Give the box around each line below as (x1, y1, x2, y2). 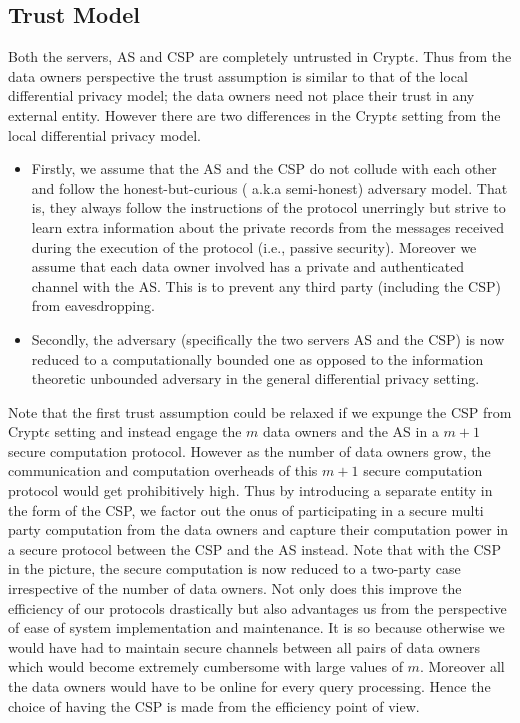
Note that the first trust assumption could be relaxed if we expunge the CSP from (8, 401, 512, 422)
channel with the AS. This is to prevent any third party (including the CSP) (31, 275, 501, 296)
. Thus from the (414, 46, 512, 67)
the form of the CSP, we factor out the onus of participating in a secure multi (8, 499, 484, 520)
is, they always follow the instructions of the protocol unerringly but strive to (31, 197, 506, 218)
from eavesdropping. (31, 295, 155, 316)
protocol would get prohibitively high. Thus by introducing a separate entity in (8, 480, 493, 501)
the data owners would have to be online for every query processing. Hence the (8, 676, 491, 697)
